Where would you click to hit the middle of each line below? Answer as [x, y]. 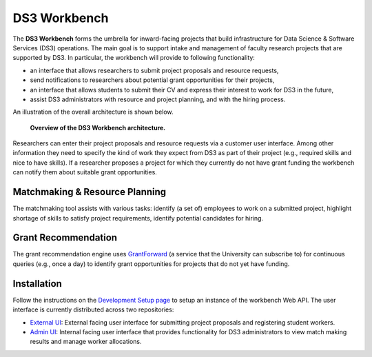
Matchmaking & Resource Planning [90, 192]
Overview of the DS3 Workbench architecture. [98, 127]
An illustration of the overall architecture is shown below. [93, 112]
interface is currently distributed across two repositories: [93, 309]
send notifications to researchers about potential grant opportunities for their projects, [152, 80]
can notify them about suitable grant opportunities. [85, 172]
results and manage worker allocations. [86, 342]
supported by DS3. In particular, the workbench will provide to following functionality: [134, 58]
